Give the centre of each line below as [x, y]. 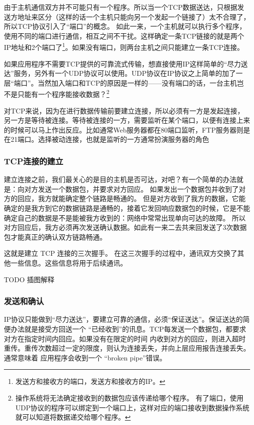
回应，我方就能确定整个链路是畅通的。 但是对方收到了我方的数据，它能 [131, 198]
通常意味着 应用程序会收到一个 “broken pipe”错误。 [85, 357]
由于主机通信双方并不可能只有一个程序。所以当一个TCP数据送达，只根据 [121, 7]
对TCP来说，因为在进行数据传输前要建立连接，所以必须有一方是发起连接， [124, 110]
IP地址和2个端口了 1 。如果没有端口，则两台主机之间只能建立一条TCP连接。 [124, 46]
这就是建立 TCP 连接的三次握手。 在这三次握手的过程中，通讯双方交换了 [121, 253]
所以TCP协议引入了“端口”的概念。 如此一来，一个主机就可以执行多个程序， [125, 26]
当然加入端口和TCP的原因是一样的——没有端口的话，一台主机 [137, 82]
